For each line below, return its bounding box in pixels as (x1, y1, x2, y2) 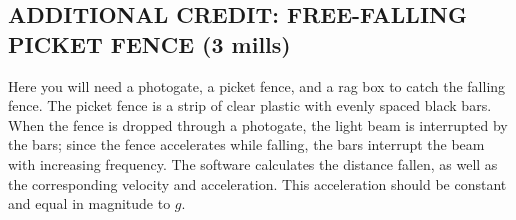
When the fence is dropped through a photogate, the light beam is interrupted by (8, 114, 508, 135)
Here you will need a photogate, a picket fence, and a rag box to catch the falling (8, 75, 506, 96)
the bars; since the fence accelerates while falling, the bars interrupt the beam (8, 134, 485, 155)
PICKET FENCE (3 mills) (8, 28, 291, 59)
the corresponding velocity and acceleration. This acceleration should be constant (8, 173, 507, 194)
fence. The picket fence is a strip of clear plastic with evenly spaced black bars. (8, 95, 492, 116)
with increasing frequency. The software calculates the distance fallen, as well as (8, 153, 498, 174)
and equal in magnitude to (8, 193, 171, 214)
